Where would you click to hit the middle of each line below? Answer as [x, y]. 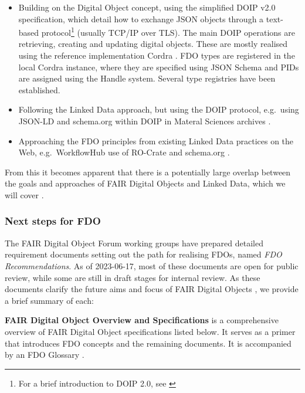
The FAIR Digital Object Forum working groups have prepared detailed [134, 243]
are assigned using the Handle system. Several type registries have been [147, 78]
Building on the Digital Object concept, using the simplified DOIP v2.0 [147, 7]
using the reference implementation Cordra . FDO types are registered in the [157, 55]
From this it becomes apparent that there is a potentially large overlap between [148, 172]
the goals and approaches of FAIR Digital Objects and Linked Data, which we [145, 183]
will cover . [24, 194]
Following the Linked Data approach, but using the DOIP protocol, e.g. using [159, 109]
